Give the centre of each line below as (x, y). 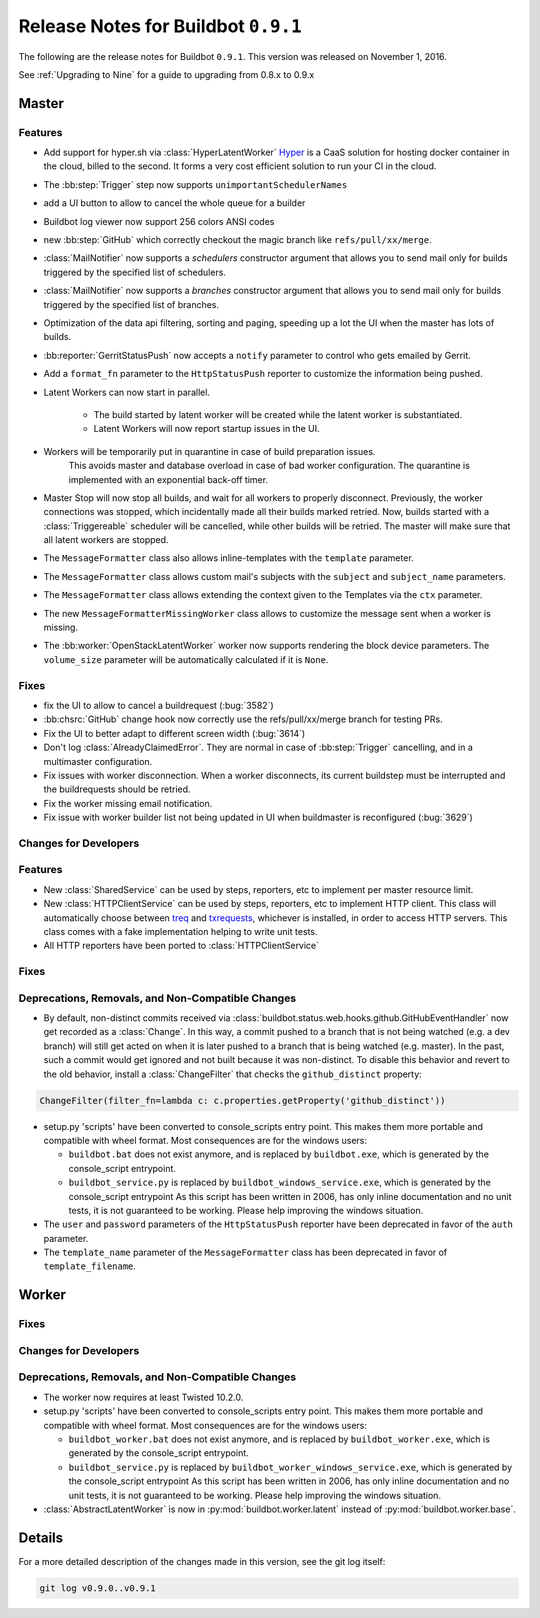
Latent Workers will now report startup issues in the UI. (206, 429)
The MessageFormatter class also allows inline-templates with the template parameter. (228, 558)
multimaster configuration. (98, 761)
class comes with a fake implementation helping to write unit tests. (180, 931)
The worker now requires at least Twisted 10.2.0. (143, 1397)
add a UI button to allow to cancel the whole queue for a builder (174, 203)
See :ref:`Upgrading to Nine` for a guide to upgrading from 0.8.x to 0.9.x (166, 74)
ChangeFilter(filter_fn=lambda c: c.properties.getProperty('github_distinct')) (242, 1100)
